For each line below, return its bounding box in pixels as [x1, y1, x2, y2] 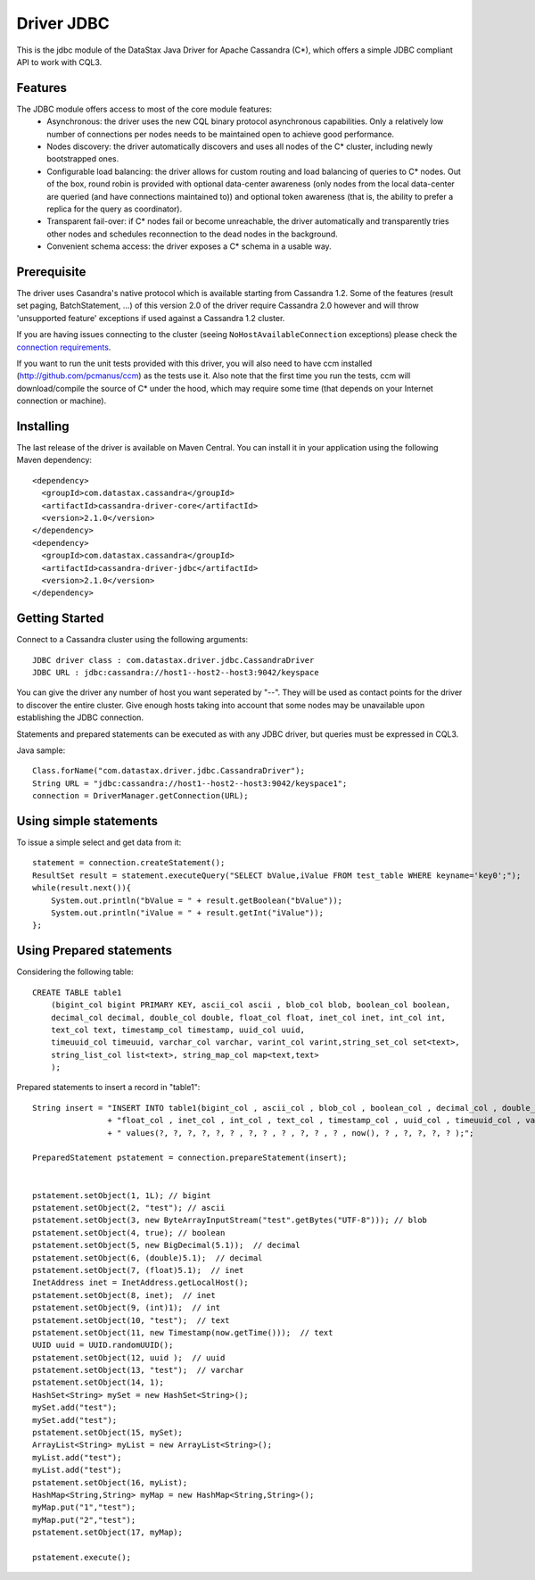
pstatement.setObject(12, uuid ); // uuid [32, 1353, 226, 1362]
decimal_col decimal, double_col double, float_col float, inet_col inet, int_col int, [50, 1013, 446, 1022]
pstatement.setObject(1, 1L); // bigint [32, 1190, 211, 1200]
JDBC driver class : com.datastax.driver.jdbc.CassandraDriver [32, 655, 315, 665]
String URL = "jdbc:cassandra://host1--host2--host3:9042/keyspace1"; [32, 778, 348, 789]
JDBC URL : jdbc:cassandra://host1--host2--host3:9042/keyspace [32, 667, 320, 678]
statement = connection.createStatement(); [32, 857, 226, 868]
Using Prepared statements [16, 943, 173, 958]
